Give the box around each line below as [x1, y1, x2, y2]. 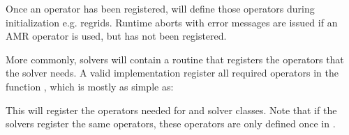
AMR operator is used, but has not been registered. [6, 29, 227, 43]
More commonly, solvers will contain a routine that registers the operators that [6, 51, 344, 66]
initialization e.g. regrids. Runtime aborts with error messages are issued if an [6, 15, 338, 29]
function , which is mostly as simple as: [6, 79, 174, 93]
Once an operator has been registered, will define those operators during [6, 1, 315, 15]
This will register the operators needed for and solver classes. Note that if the [6, 102, 337, 117]
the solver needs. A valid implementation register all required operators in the [6, 65, 339, 80]
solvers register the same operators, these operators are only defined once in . [6, 116, 336, 131]
